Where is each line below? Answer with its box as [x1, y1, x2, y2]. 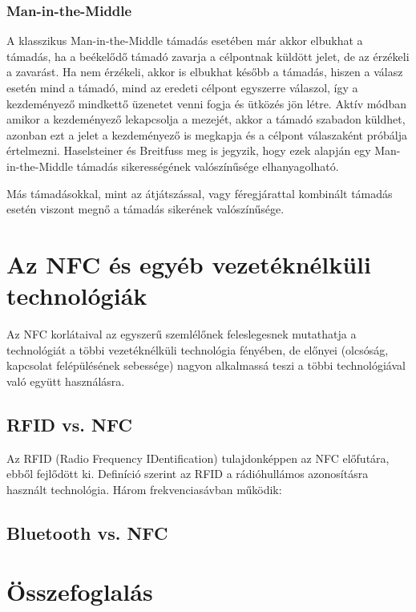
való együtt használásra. [6, 372, 125, 389]
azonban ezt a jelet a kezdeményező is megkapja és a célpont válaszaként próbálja [6, 126, 407, 143]
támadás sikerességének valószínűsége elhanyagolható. [76, 157, 339, 174]
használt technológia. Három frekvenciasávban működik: [6, 480, 282, 497]
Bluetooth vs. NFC [6, 520, 168, 545]
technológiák [6, 279, 147, 312]
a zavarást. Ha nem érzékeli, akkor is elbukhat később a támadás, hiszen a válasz [6, 63, 403, 80]
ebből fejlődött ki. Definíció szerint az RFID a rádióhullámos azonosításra [6, 465, 369, 482]
